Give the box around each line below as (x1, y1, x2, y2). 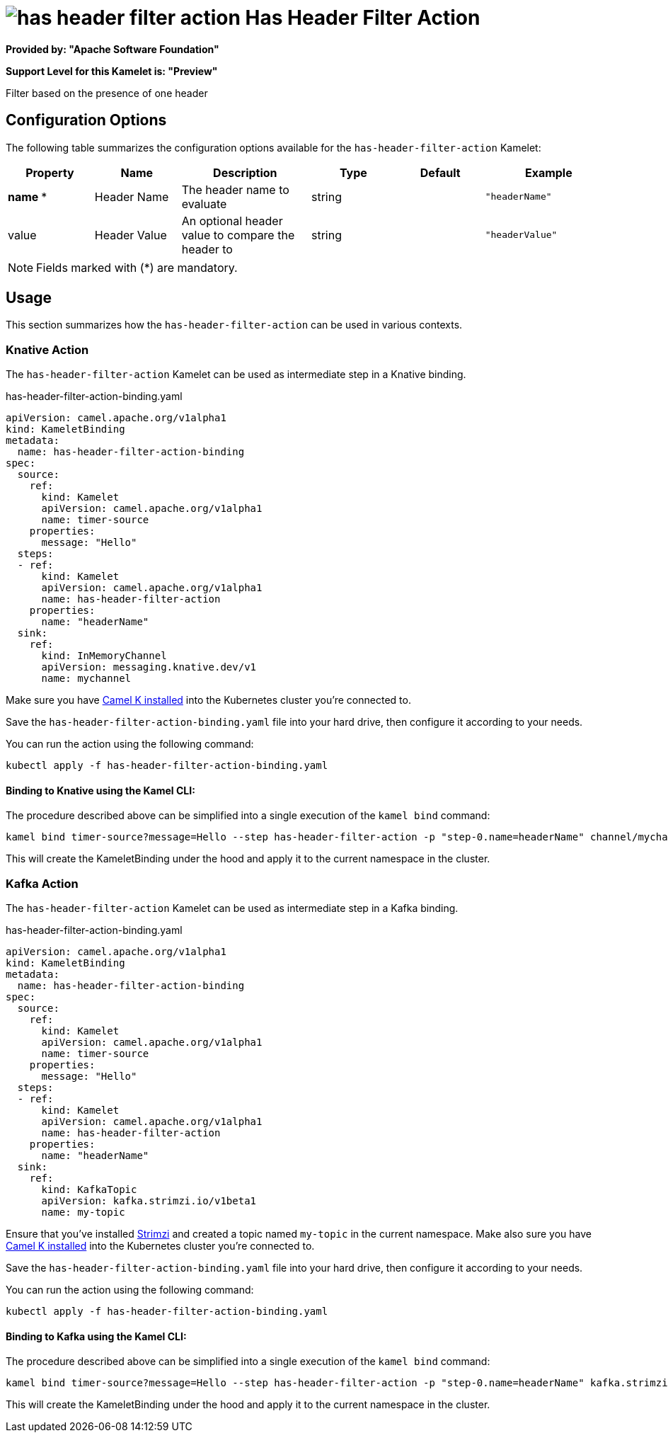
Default (420, 165, 461, 180)
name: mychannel (41, 673, 132, 685)
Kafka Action (6, 876, 79, 891)
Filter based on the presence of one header (6, 86, 208, 99)
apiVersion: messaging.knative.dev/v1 (41, 661, 257, 673)
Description (213, 165, 277, 180)
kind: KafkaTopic (41, 1184, 137, 1196)
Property (25, 165, 74, 180)
